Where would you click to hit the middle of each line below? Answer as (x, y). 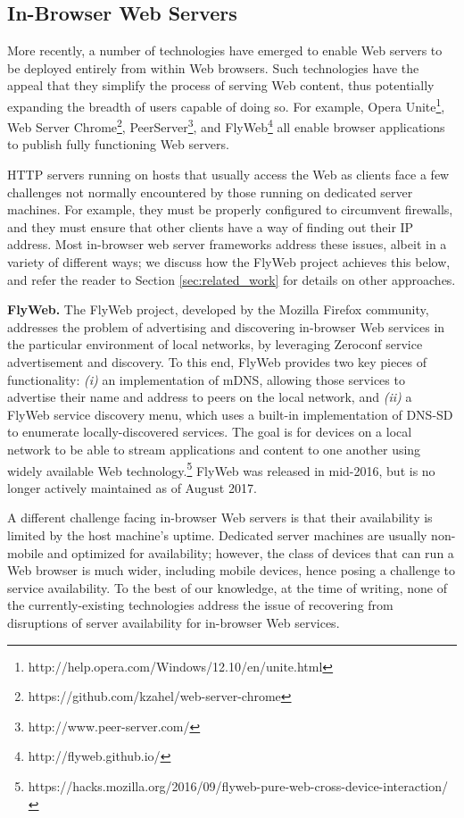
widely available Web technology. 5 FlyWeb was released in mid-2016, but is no (221, 469)
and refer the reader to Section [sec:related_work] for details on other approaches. (232, 279)
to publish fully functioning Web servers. (118, 144)
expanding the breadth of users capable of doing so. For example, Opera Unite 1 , (226, 104)
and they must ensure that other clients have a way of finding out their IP (211, 226)
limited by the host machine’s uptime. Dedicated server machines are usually (217, 535)
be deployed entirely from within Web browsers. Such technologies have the (213, 67)
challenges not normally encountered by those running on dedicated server (210, 192)
